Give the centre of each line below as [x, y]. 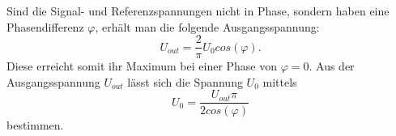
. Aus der [332, 66]
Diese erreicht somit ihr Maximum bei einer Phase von [142, 66]
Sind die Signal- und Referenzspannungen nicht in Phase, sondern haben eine [198, 11]
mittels [280, 81]
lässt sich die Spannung [185, 81]
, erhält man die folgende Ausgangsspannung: [207, 26]
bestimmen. [35, 124]
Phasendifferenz [45, 26]
